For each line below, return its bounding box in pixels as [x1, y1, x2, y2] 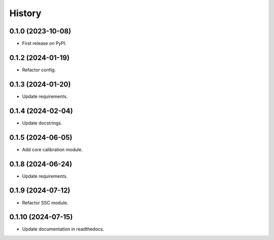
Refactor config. [22, 66, 56, 73]
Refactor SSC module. [22, 199, 68, 206]
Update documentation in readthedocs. [22, 226, 104, 232]
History [9, 8, 42, 19]
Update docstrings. [22, 119, 62, 126]
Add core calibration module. [22, 146, 83, 152]
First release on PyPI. [22, 41, 67, 47]
